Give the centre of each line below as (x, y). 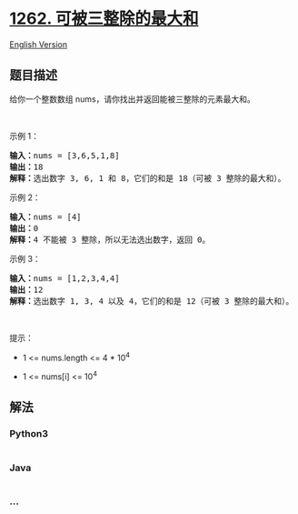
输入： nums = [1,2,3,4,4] (65, 278)
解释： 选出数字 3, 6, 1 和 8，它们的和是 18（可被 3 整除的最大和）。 (148, 178)
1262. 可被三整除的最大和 (104, 19)
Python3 (29, 434)
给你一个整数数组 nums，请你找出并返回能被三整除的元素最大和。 (133, 99)
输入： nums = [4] (45, 217)
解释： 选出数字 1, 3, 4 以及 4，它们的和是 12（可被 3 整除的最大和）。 (152, 301)
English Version (39, 44)
